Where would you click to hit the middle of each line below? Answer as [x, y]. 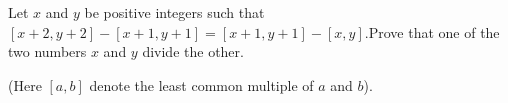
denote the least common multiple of [201, 84]
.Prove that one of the [432, 31]
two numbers [47, 51]
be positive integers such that [174, 12]
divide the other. [193, 51]
